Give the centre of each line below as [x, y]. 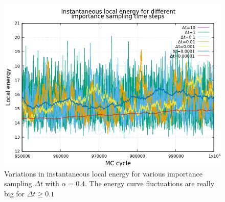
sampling [18, 183]
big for [15, 193]
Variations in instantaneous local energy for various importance [103, 173]
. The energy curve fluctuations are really [150, 183]
